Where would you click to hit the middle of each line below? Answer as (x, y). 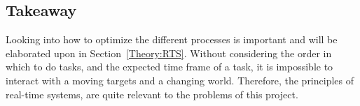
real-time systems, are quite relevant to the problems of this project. (152, 94)
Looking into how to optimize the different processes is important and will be (172, 39)
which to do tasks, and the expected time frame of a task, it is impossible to (169, 67)
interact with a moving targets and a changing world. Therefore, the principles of (180, 80)
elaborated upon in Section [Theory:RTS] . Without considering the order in (169, 53)
